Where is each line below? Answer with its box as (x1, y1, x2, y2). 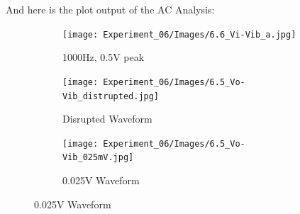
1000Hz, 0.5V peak (62, 50, 145, 64)
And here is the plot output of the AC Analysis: (6, 2, 215, 16)
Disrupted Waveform (62, 111, 152, 126)
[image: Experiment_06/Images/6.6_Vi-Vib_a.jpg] (62, 29, 296, 40)
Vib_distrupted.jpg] (62, 91, 160, 101)
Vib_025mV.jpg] (62, 152, 134, 163)
